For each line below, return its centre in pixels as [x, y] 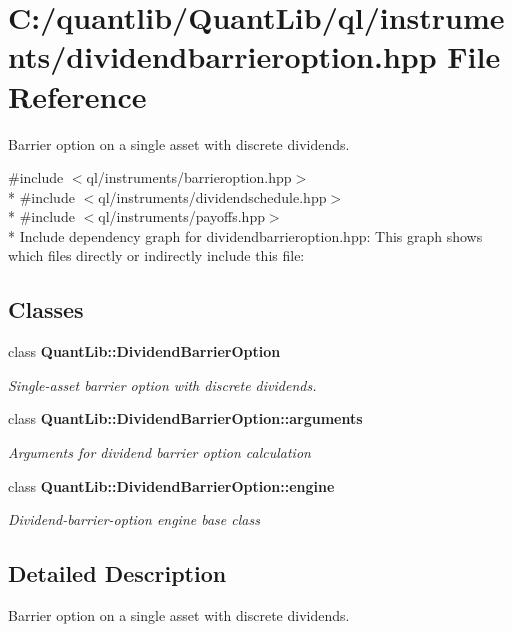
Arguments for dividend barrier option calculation [159, 452]
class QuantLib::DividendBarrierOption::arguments [185, 418]
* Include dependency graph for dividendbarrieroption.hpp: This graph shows [245, 235]
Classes [46, 309]
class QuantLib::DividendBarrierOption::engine [171, 485]
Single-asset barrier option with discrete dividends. [162, 384]
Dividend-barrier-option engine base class [134, 519]
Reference [77, 95]
